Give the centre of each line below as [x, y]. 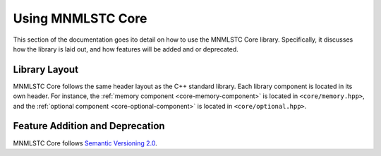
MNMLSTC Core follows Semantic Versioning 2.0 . [85, 143]
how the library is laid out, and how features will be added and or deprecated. [126, 49]
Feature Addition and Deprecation [89, 126]
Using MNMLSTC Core [80, 18]
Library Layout [46, 70]
